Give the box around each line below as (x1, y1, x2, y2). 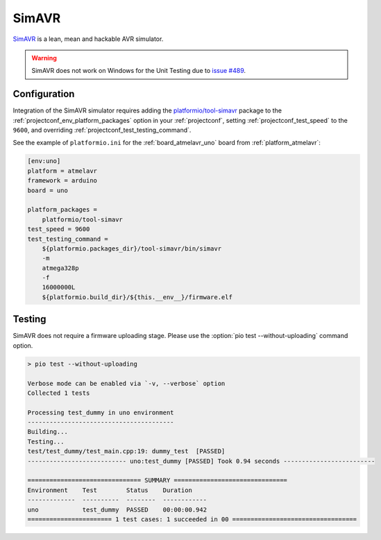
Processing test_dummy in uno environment (27, 408, 174, 416)
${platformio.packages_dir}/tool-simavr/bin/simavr (42, 244, 222, 253)
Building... (27, 428, 69, 436)
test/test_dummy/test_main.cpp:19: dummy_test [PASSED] (27, 448, 226, 455)
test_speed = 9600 (27, 226, 90, 233)
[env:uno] (27, 157, 61, 165)
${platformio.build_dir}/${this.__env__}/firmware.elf (42, 293, 232, 301)
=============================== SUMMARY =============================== (27, 476, 288, 484)
